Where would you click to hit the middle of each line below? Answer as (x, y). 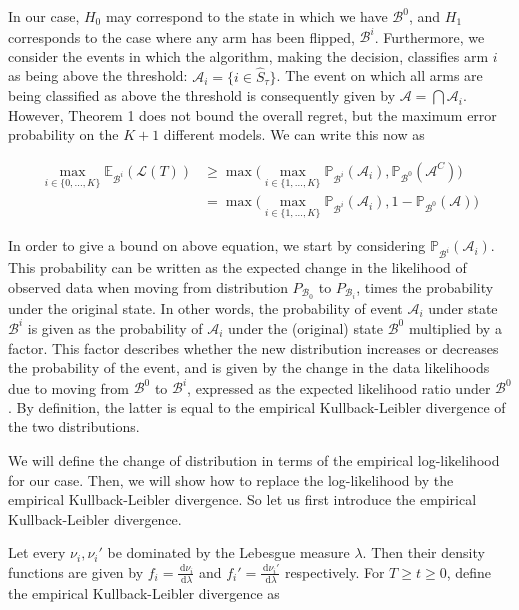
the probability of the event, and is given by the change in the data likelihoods (249, 367)
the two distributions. (74, 426)
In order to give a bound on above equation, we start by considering (217, 245)
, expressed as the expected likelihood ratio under (339, 387)
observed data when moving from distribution (148, 286)
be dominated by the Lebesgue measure (228, 552)
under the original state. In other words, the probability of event (205, 307)
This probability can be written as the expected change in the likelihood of (237, 267)
